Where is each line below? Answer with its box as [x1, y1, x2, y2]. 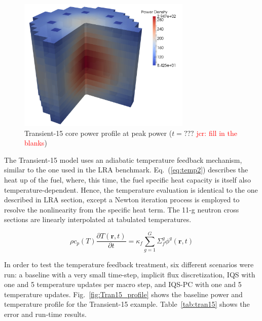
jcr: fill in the [196, 127, 237, 138]
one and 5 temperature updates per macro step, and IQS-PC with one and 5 [4, 279, 242, 290]
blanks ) [24, 137, 47, 148]
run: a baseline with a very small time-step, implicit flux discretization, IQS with [4, 269, 255, 279]
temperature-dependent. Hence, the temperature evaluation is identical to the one [4, 184, 258, 195]
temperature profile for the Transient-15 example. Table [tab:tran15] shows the [4, 299, 250, 309]
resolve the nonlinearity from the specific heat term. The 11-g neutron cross [4, 204, 239, 215]
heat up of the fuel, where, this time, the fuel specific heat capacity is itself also [4, 174, 251, 185]
